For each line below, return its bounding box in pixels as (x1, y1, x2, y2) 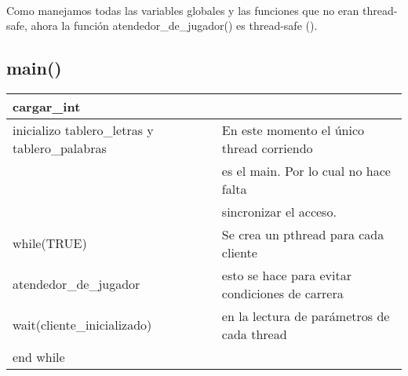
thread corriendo (221, 138, 313, 157)
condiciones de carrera (221, 283, 344, 302)
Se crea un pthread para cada (221, 225, 384, 243)
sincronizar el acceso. (221, 202, 337, 221)
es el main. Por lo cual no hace (221, 161, 391, 180)
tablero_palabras (13, 138, 107, 157)
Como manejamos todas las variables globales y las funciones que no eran (6, 2, 359, 18)
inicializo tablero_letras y (13, 120, 154, 139)
